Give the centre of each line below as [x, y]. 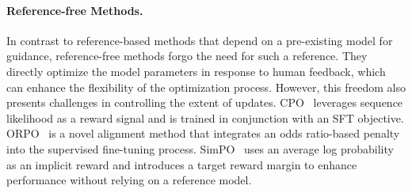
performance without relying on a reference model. [129, 180]
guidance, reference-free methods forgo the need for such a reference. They [187, 56]
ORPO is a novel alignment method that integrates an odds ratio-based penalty [203, 133]
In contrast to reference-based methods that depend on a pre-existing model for [200, 40]
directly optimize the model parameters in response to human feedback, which [196, 71]
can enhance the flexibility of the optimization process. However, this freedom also [206, 87]
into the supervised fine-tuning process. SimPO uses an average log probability [200, 148]
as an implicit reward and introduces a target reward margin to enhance [182, 164]
